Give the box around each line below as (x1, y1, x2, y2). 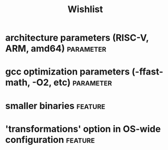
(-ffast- (131, 66, 163, 78)
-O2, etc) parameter (32, 77, 112, 88)
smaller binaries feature (5, 100, 106, 111)
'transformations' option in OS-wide (5, 123, 161, 135)
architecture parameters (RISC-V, (5, 32, 149, 44)
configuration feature (5, 134, 95, 145)
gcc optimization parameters (5, 66, 130, 78)
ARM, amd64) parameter (5, 43, 107, 54)
